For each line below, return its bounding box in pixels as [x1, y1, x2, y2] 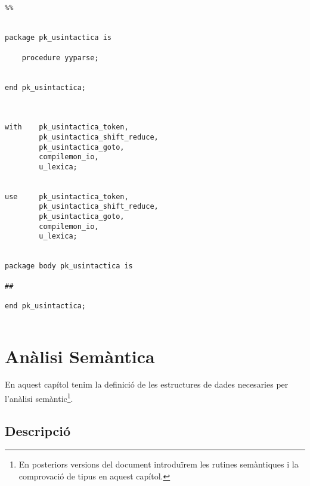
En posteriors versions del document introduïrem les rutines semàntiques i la [18, 458, 299, 470]
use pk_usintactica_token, [5, 192, 129, 201]
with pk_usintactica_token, [5, 123, 129, 132]
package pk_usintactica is [5, 33, 111, 42]
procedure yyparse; [21, 53, 99, 62]
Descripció [5, 421, 71, 439]
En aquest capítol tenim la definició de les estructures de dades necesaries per [5, 378, 289, 391]
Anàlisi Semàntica [5, 343, 155, 368]
